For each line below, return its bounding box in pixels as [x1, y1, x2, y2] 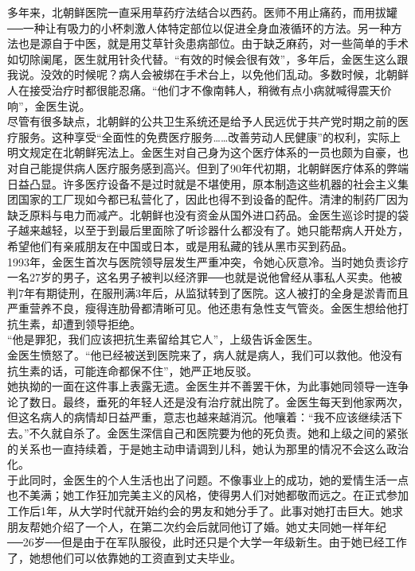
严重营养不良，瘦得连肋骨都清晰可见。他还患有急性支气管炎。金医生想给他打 [7, 300, 409, 317]
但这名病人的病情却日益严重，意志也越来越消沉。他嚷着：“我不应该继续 [7, 409, 381, 425]
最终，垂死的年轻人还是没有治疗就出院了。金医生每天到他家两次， [62, 393, 409, 410]
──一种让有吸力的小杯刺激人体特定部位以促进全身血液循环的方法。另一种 [7, 19, 391, 36]
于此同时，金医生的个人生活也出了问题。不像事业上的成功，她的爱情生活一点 [7, 471, 409, 487]
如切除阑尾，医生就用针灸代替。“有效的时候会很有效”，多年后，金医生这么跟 [7, 50, 409, 67]
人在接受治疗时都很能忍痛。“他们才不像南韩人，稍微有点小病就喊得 [7, 81, 358, 98]
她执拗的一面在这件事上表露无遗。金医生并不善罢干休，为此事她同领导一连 [7, 378, 397, 394]
